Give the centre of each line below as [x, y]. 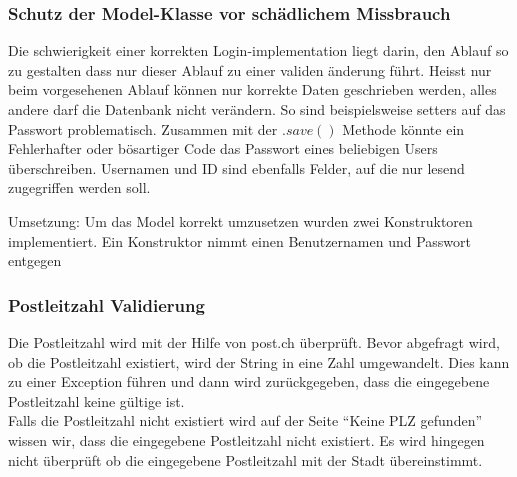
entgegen [35, 260]
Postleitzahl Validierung [106, 304]
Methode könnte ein [403, 128]
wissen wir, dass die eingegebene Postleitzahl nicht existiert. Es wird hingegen [246, 439]
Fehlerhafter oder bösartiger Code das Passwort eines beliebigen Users [223, 148]
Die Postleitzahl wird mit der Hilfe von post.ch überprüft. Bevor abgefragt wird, [254, 341]
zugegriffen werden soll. [79, 187]
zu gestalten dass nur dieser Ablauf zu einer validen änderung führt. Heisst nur [250, 69]
